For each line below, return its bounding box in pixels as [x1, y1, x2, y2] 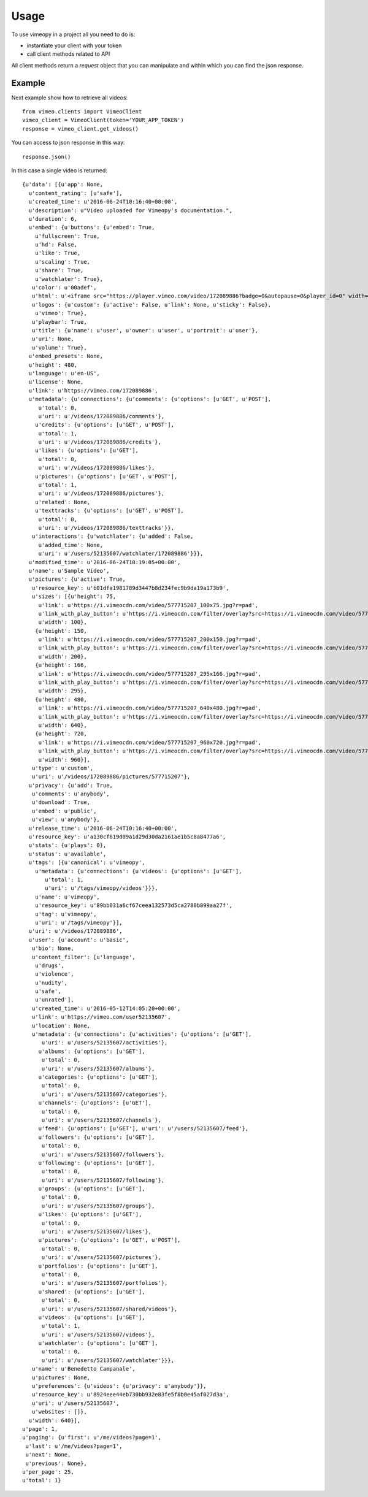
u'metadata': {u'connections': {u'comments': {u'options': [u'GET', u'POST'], [28, 396, 272, 403]
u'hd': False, [34, 241, 78, 248]
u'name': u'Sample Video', [28, 567, 110, 574]
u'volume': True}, [31, 344, 87, 351]
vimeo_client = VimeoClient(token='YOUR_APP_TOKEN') [22, 117, 184, 124]
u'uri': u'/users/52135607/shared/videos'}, [41, 1305, 178, 1312]
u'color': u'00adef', [31, 284, 97, 291]
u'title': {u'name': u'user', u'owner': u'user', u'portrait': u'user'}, [31, 327, 259, 334]
